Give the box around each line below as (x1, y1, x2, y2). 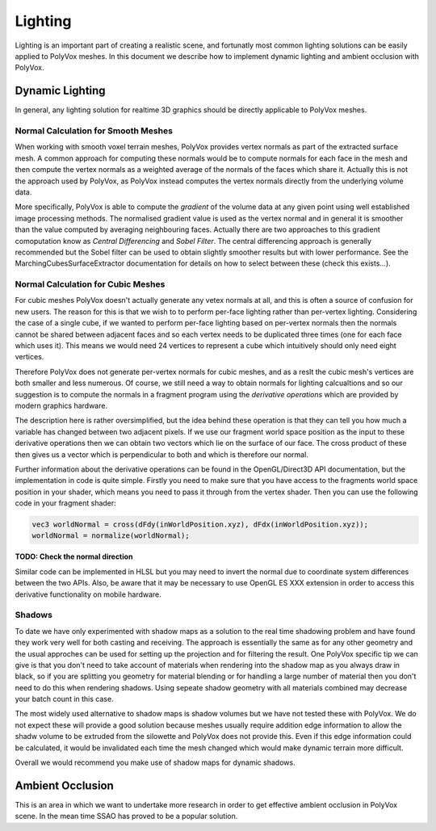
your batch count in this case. (15, 695, 114, 704)
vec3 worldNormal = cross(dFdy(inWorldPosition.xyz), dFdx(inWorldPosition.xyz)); (31, 520, 369, 529)
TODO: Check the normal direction (15, 552, 133, 561)
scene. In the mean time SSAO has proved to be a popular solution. (15, 812, 238, 821)
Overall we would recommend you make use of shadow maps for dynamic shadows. (15, 758, 296, 767)
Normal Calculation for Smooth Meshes (15, 125, 174, 136)
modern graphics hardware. (15, 401, 108, 410)
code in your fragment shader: (15, 498, 116, 508)
